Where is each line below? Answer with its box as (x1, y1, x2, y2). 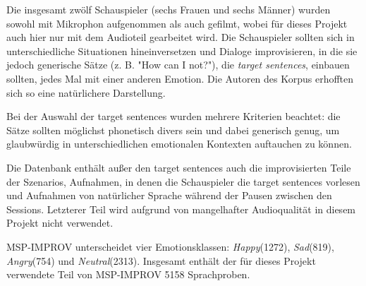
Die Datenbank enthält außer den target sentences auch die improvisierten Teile (6, 160, 351, 174)
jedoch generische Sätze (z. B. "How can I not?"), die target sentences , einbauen (6, 57, 350, 72)
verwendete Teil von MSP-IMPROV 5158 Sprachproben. (6, 267, 250, 282)
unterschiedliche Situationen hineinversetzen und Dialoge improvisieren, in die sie (6, 43, 358, 58)
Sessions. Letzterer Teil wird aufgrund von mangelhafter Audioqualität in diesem (6, 201, 356, 216)
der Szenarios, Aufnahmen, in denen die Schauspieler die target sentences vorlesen (6, 174, 360, 189)
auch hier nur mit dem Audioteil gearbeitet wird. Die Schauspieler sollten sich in (6, 30, 355, 44)
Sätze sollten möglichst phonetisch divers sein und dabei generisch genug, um (6, 122, 340, 137)
